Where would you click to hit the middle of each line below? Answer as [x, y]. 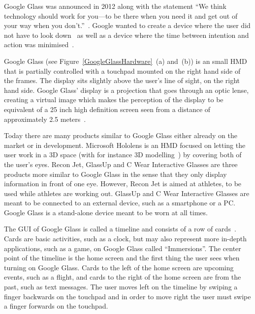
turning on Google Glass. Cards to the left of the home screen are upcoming [119, 267]
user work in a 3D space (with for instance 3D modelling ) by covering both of [123, 155]
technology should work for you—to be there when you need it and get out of [121, 15]
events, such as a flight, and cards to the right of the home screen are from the [123, 277]
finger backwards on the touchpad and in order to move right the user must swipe [127, 296]
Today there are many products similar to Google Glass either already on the [121, 135]
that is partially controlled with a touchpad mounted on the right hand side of [122, 71]
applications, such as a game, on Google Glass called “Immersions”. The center [123, 248]
